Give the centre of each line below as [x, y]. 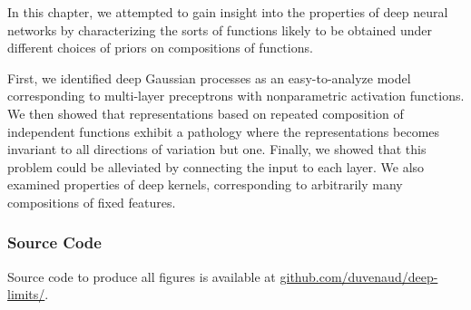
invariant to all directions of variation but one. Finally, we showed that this [217, 149]
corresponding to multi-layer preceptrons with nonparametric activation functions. [236, 96]
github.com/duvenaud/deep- [359, 276]
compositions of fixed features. [92, 202]
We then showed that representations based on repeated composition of [206, 113]
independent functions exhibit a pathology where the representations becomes [224, 131]
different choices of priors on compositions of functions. [160, 48]
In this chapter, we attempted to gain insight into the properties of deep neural [228, 12]
